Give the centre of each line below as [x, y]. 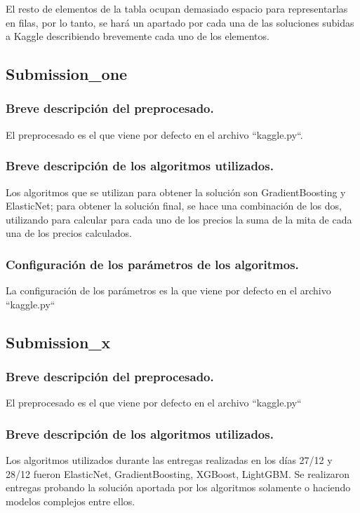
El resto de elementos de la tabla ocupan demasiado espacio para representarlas [177, 8]
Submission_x [58, 342]
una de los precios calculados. [69, 233]
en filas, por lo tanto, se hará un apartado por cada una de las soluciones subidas [180, 22]
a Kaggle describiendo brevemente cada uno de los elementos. [138, 36]
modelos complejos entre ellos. [71, 501]
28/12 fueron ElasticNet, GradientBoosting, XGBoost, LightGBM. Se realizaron [178, 473]
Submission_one [67, 74]
